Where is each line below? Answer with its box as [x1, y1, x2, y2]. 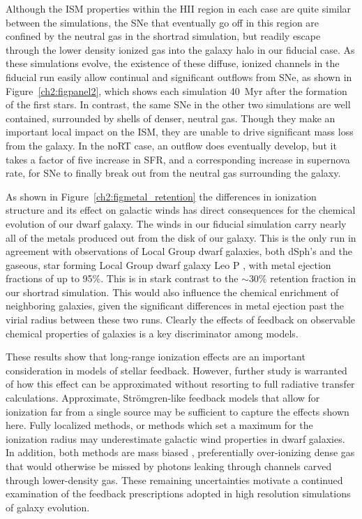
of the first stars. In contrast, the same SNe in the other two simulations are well [6, 97, 351, 112]
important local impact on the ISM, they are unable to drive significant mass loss [6, 124, 354, 139]
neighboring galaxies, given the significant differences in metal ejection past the [6, 298, 344, 313]
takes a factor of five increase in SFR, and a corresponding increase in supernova [6, 152, 350, 166]
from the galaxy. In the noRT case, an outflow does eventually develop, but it [6, 138, 337, 152]
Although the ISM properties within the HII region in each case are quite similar [6, 1, 352, 15]
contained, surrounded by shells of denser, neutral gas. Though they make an [6, 110, 335, 125]
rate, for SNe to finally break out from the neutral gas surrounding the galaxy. [6, 166, 341, 180]
